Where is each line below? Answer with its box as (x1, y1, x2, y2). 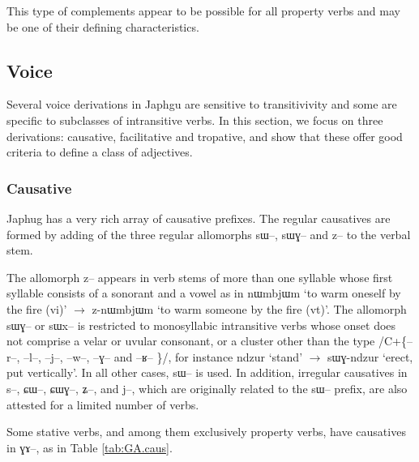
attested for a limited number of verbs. (6, 396, 199, 413)
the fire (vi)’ (6, 300, 67, 317)
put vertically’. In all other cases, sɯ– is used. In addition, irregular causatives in (6, 364, 408, 381)
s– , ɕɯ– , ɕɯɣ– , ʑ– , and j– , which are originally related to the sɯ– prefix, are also (6, 379, 408, 396)
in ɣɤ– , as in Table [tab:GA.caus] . (6, 438, 173, 456)
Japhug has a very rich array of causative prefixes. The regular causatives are (6, 209, 391, 226)
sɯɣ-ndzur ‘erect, (327, 348, 413, 365)
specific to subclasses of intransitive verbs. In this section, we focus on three (6, 111, 383, 128)
